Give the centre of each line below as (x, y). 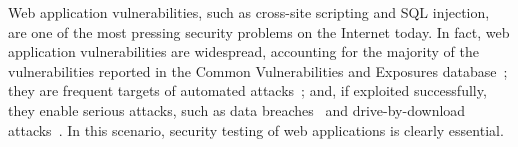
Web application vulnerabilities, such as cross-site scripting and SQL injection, (249, 12)
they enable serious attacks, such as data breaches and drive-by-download (237, 109)
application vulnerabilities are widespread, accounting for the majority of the (243, 51)
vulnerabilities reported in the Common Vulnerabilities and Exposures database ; (258, 70)
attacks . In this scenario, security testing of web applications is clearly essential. (256, 129)
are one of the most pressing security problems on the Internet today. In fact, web (259, 31)
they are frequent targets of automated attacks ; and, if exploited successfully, (247, 90)
